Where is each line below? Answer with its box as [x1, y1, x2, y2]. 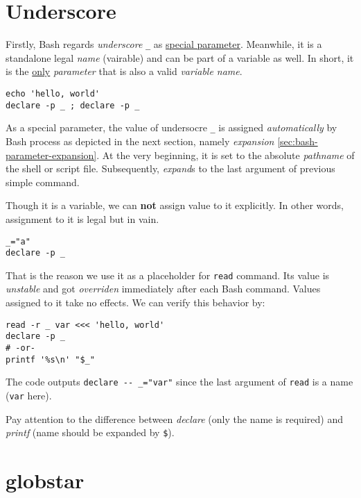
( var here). [6, 388, 52, 402]
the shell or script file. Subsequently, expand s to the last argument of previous [6, 161, 335, 176]
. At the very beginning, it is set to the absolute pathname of [96, 147, 355, 162]
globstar [6, 466, 85, 495]
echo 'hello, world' [6, 88, 100, 99]
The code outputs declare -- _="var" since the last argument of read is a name [6, 374, 353, 389]
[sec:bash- [277, 133, 318, 148]
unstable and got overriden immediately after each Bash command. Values [6, 281, 321, 296]
